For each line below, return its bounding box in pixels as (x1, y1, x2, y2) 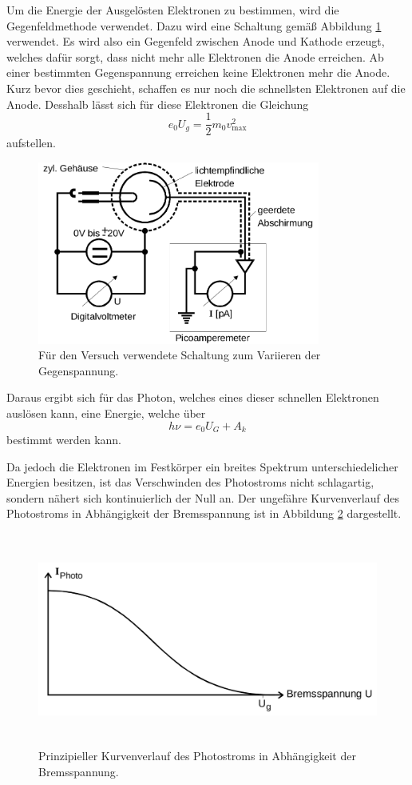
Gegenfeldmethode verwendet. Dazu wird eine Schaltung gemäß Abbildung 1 (6, 17, 382, 34)
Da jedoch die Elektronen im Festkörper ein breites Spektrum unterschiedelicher (6, 458, 398, 475)
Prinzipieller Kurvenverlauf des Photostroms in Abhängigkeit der (38, 747, 356, 764)
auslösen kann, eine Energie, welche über (6, 404, 206, 421)
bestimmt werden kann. (6, 431, 122, 447)
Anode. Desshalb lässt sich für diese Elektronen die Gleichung (6, 95, 309, 112)
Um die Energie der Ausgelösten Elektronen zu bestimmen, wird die (6, 2, 339, 18)
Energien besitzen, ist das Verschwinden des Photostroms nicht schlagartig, (6, 474, 374, 491)
